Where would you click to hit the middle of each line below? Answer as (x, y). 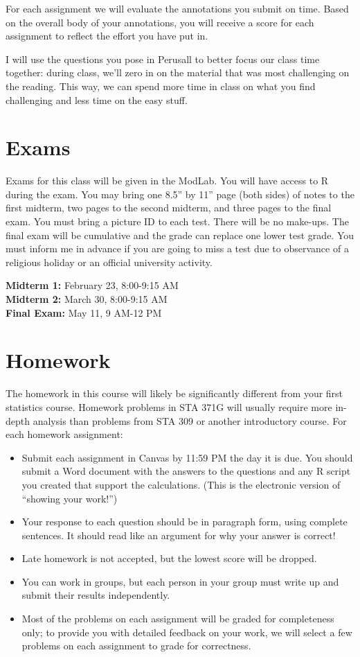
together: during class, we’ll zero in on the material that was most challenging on (178, 72)
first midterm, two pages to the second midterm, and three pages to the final (169, 208)
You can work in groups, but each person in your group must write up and (180, 581)
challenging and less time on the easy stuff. (97, 99)
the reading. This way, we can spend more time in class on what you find (161, 86)
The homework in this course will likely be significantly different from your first (174, 393)
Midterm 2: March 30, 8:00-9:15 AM (87, 299)
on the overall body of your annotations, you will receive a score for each (160, 22)
